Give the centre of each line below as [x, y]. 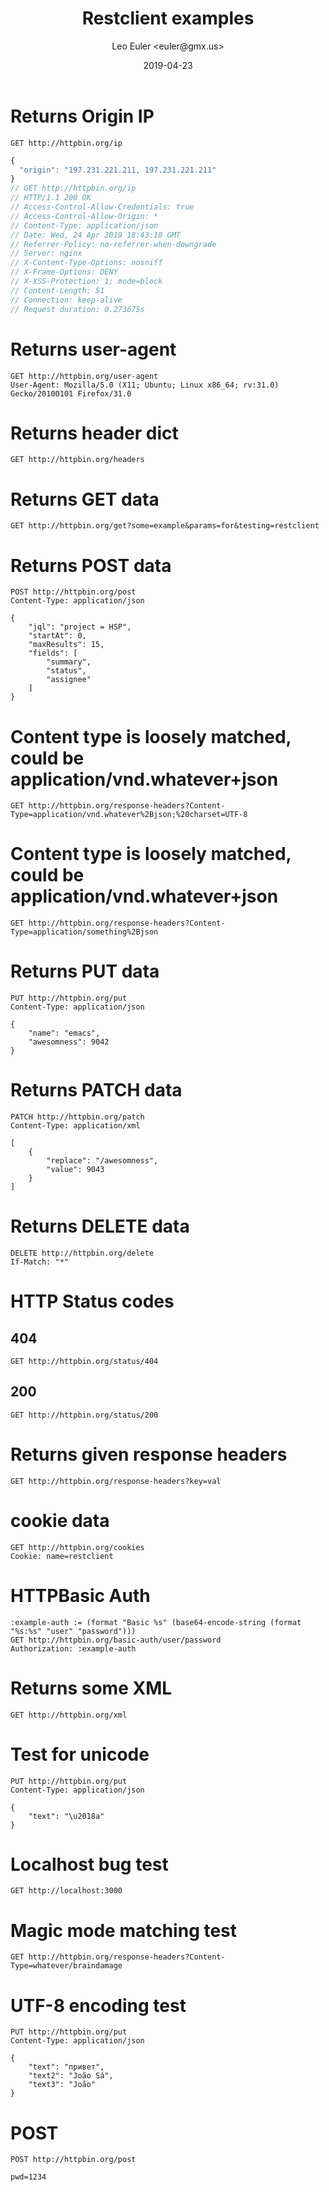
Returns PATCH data [96, 1090]
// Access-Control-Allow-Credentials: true [102, 207]
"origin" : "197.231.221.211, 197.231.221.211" [118, 170]
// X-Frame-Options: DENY [64, 272]
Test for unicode [80, 1754]
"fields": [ [53, 653]
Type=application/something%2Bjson [84, 932]
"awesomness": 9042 [69, 1042]
